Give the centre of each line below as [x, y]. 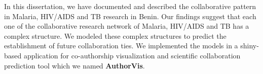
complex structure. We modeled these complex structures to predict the [115, 35]
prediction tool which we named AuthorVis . [74, 65]
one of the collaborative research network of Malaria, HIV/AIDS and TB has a [127, 26]
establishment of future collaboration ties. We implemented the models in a [121, 46]
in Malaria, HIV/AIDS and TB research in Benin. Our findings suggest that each [130, 16]
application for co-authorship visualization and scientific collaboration [132, 55]
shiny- [250, 46]
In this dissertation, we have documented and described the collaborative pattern [130, 6]
